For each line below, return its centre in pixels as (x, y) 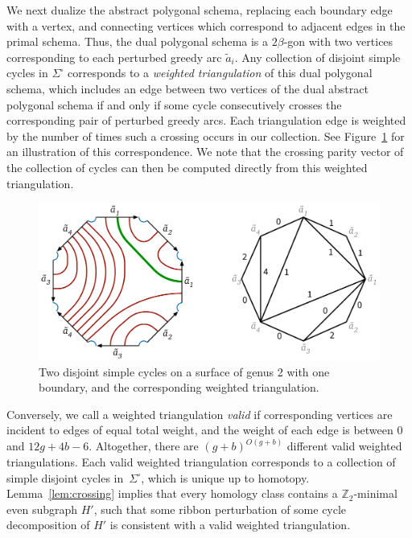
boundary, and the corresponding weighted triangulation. (179, 387)
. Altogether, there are (144, 446)
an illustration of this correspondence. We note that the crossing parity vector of (205, 152)
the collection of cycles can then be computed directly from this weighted (187, 167)
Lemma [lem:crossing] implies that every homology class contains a (172, 493)
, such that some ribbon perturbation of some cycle (220, 509)
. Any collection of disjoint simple (317, 57)
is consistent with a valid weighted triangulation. (230, 525)
